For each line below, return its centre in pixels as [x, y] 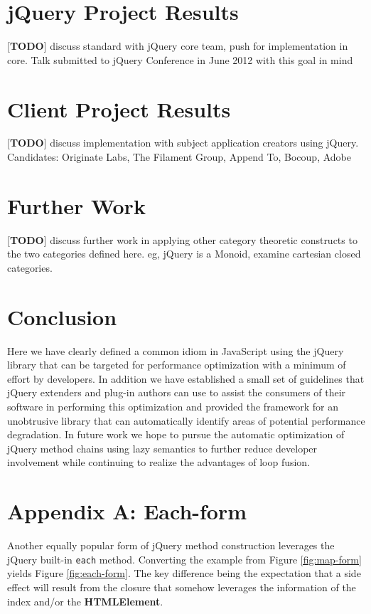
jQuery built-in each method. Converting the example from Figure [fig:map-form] [184, 559]
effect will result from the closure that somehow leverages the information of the [182, 587]
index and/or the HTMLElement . [85, 601]
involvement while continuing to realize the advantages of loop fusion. [159, 462]
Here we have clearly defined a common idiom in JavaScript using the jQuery [176, 350]
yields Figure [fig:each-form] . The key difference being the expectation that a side [184, 573]
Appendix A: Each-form [127, 511]
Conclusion [62, 316]
